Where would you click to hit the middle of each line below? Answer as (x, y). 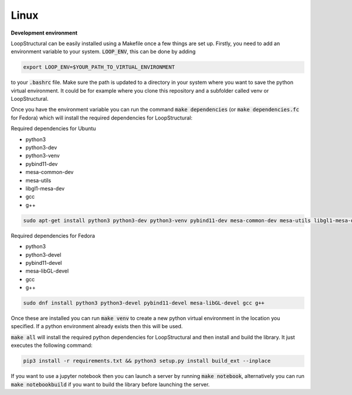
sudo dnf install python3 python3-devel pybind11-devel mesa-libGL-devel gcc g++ (144, 303)
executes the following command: (52, 345)
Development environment (44, 33)
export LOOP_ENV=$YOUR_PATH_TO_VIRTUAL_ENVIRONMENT (99, 67)
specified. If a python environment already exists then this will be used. (97, 326)
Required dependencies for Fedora (53, 236)
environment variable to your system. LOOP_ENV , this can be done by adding (103, 52)
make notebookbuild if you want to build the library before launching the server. (110, 384)
